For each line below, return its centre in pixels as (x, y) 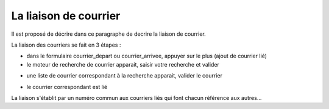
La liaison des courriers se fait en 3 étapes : (66, 45)
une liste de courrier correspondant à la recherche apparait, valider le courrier (124, 76)
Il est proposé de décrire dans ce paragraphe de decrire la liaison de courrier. (109, 34)
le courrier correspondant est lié (67, 87)
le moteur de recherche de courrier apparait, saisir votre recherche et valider (123, 64)
